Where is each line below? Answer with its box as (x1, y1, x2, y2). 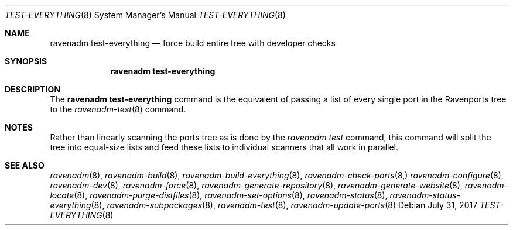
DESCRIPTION (5, 84, 61, 94)
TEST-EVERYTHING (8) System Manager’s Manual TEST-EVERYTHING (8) (5, 10, 286, 20)
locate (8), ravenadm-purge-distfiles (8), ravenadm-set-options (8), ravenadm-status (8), (50, 190, 388, 200)
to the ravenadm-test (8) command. (50, 104, 186, 114)
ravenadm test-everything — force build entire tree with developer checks (50, 38, 336, 48)
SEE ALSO (5, 160, 45, 170)
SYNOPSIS (5, 56, 47, 66)
